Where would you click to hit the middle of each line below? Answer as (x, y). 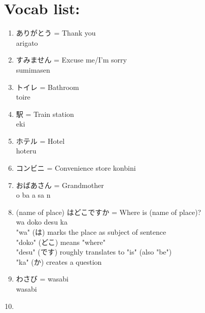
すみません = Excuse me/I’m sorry (71, 60)
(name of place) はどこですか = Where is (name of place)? (109, 212)
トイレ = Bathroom (47, 87)
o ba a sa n (33, 195)
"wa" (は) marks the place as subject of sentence (91, 232)
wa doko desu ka (42, 222)
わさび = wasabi (42, 279)
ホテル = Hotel (40, 140)
